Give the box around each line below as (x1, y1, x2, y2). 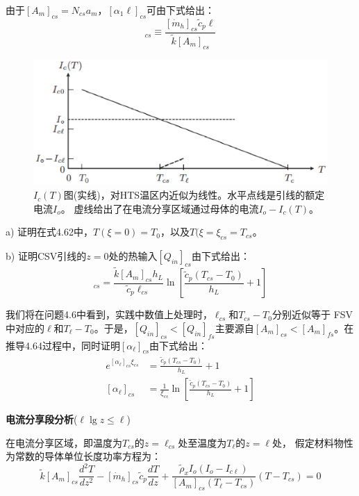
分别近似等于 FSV (272, 307, 353, 322)
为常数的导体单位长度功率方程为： (6, 449, 161, 463)
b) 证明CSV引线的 (6, 249, 87, 263)
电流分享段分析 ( (6, 412, 78, 427)
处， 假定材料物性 (272, 435, 353, 449)
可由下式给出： (147, 3, 215, 17)
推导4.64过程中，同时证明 (6, 338, 120, 352)
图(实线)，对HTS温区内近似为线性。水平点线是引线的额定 (63, 188, 325, 202)
